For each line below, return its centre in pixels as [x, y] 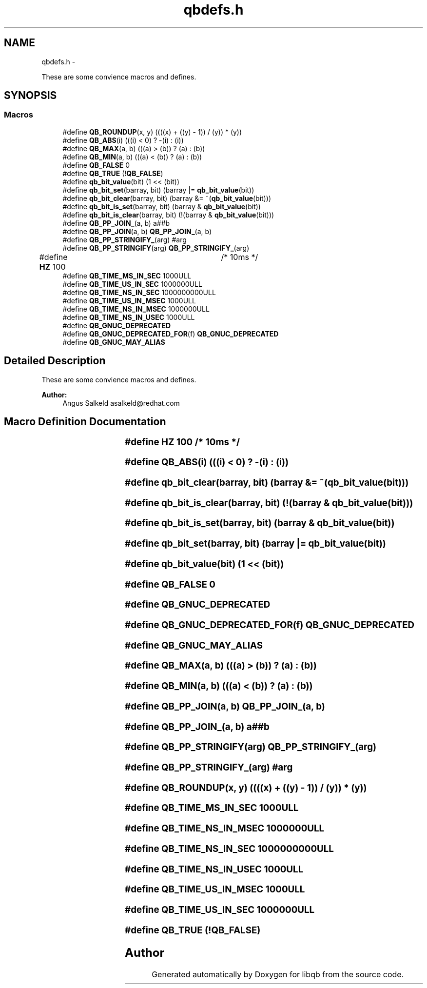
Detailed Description [55, 361]
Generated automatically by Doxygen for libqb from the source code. [278, 974]
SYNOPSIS [30, 96]
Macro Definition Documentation [85, 422]
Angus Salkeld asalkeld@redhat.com [121, 403]
